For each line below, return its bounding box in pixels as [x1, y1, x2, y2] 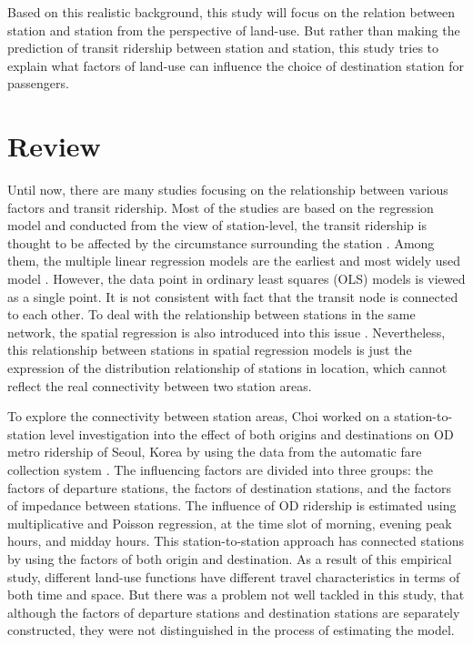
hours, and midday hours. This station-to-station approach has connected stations [7, 531, 465, 550]
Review [7, 127, 101, 165]
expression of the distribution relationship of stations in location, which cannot [7, 358, 448, 378]
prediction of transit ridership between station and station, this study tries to [7, 38, 439, 57]
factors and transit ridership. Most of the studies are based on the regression [7, 197, 434, 217]
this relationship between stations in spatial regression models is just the [7, 340, 412, 359]
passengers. [7, 74, 69, 93]
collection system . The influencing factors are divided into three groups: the [7, 460, 433, 479]
